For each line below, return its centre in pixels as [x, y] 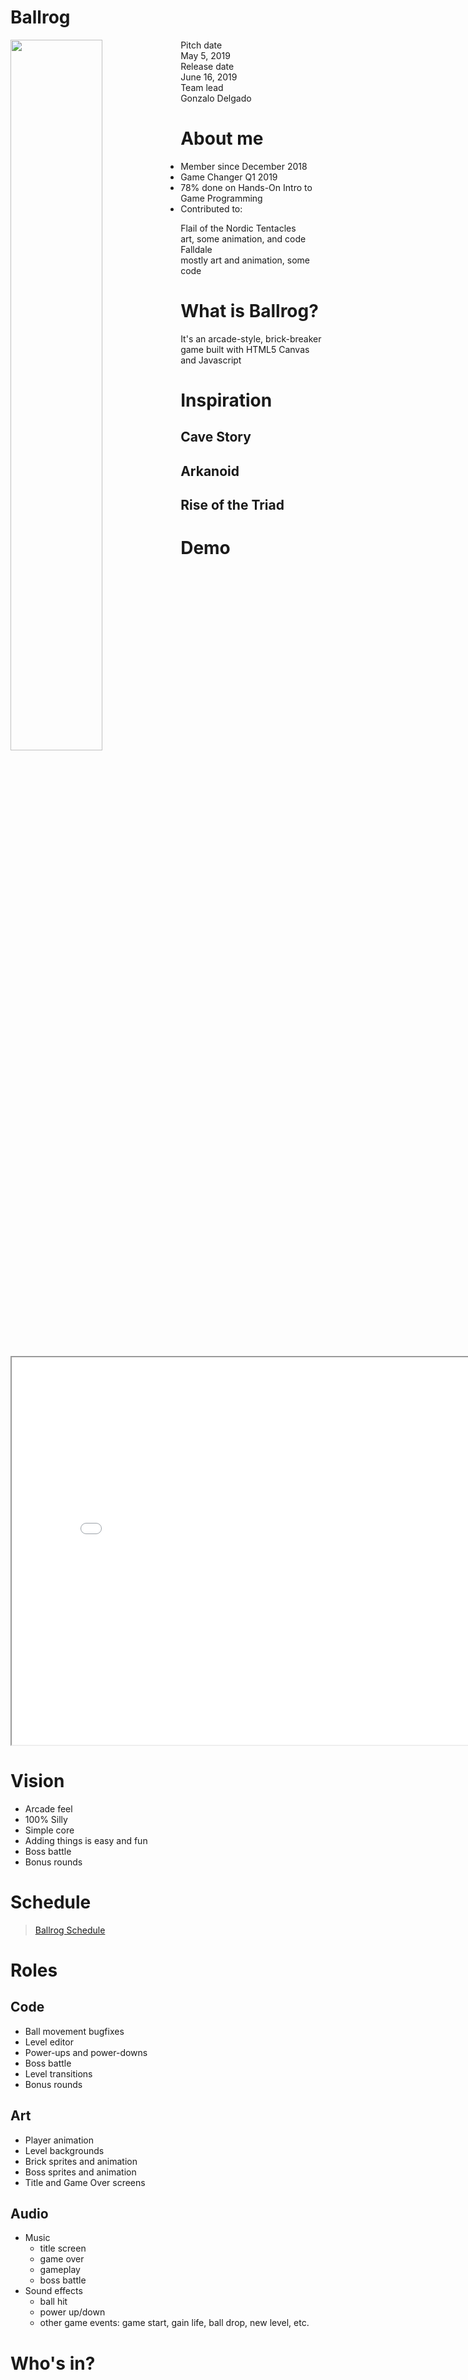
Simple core [49, 1830]
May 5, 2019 [205, 55]
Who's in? [53, 2363]
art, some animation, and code [243, 238]
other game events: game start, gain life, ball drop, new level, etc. [174, 2323]
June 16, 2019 [209, 77]
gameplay [60, 2270]
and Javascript [211, 360]
